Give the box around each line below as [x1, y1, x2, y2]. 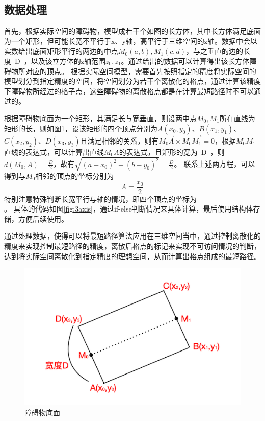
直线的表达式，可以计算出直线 [4, 146, 104, 157]
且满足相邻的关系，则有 [80, 135, 159, 146]
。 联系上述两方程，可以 [174, 158, 255, 169]
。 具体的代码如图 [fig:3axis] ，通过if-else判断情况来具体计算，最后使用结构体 [4, 203, 253, 214]
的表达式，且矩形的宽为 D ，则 [119, 146, 225, 157]
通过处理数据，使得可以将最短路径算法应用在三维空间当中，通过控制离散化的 [4, 230, 261, 241]
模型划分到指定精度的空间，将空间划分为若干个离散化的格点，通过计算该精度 [4, 76, 261, 86]
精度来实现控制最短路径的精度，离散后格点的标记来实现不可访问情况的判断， [4, 240, 261, 251]
